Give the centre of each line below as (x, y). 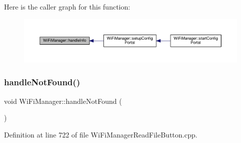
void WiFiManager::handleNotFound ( (63, 101)
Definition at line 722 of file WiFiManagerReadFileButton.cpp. (101, 134)
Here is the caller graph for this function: (67, 7)
